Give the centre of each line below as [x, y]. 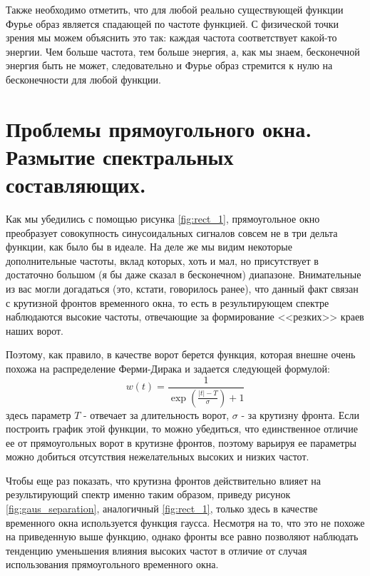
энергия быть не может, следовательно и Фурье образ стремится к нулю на [169, 65]
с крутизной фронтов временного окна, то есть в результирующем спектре [168, 302]
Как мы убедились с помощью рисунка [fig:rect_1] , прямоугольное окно [163, 219]
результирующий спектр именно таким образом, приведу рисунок [148, 494]
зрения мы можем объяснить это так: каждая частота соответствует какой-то [171, 37]
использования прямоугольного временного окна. [112, 564]
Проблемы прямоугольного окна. [159, 128]
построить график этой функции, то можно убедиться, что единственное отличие [182, 429]
